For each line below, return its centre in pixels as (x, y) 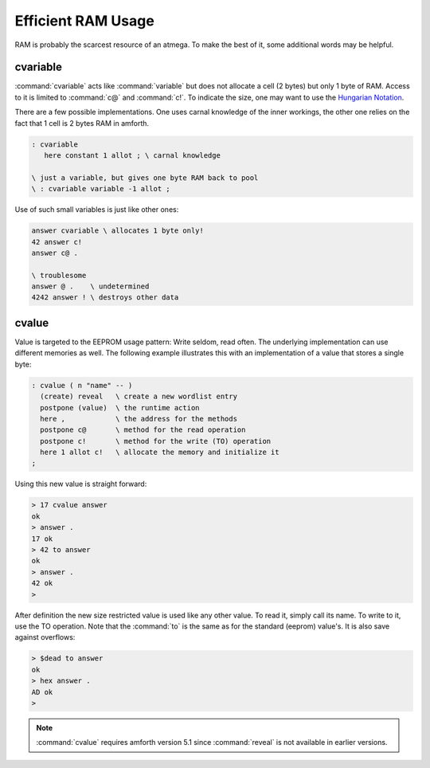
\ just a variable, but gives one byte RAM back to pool (145, 178)
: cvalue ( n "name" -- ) (82, 385)
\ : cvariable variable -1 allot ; (101, 189)
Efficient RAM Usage (84, 21)
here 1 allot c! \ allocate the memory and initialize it (160, 453)
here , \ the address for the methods (139, 419)
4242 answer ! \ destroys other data (105, 298)
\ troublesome (59, 275)
